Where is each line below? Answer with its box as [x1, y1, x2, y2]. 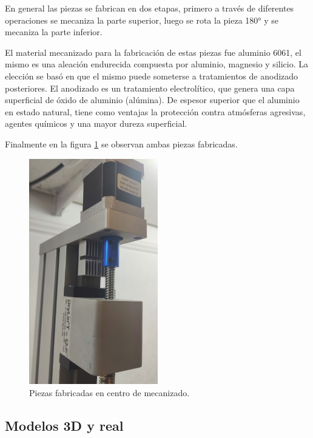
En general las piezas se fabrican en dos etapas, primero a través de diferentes [5, 2, 294, 14]
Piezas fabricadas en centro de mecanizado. [29, 386, 190, 399]
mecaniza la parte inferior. [5, 25, 103, 38]
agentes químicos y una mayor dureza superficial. [5, 117, 187, 130]
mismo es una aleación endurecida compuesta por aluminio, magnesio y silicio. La [5, 58, 308, 70]
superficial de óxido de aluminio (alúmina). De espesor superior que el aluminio [5, 93, 300, 106]
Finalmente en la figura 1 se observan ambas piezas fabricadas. [5, 137, 238, 150]
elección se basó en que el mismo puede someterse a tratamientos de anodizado [5, 69, 298, 82]
